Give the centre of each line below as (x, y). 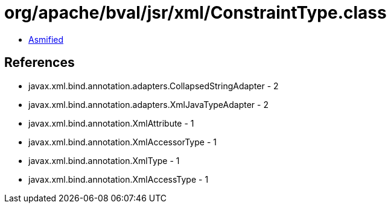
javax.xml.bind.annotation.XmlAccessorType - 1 (122, 142)
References (40, 63)
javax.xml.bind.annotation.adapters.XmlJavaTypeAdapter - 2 (148, 104)
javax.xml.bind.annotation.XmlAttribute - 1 (111, 123)
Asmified (46, 39)
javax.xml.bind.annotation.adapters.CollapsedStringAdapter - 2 (154, 86)
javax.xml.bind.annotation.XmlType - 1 (104, 160)
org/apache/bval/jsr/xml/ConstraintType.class (195, 13)
